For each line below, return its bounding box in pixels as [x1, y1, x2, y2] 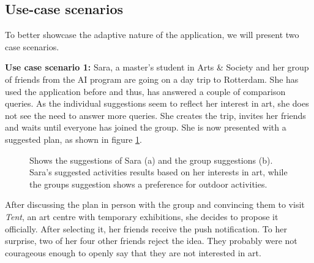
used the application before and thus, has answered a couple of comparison [5, 85, 286, 97]
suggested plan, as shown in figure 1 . [5, 132, 142, 145]
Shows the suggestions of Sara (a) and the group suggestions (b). [29, 153, 273, 166]
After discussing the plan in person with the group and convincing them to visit [5, 198, 305, 211]
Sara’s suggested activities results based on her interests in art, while [29, 166, 288, 178]
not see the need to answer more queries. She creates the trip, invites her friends [5, 109, 306, 121]
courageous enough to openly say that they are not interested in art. [5, 246, 261, 259]
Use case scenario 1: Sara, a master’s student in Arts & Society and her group [5, 61, 309, 74]
